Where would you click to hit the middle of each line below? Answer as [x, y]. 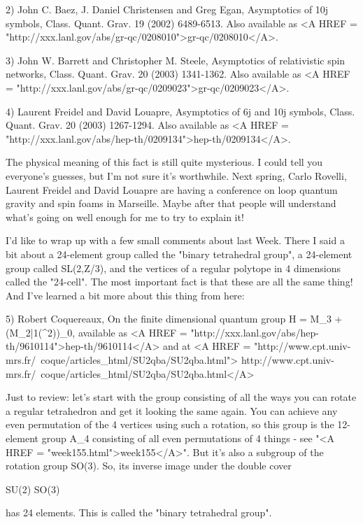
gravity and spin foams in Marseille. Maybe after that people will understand [171, 203]
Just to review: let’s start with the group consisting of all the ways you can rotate [181, 397]
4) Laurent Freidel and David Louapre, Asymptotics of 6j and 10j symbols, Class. [180, 111]
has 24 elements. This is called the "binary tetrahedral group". [139, 512]
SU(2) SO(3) [33, 489]
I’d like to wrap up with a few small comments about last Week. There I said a [175, 240]
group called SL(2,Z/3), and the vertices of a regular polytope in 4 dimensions [173, 268]
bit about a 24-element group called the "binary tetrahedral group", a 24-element [179, 254]
